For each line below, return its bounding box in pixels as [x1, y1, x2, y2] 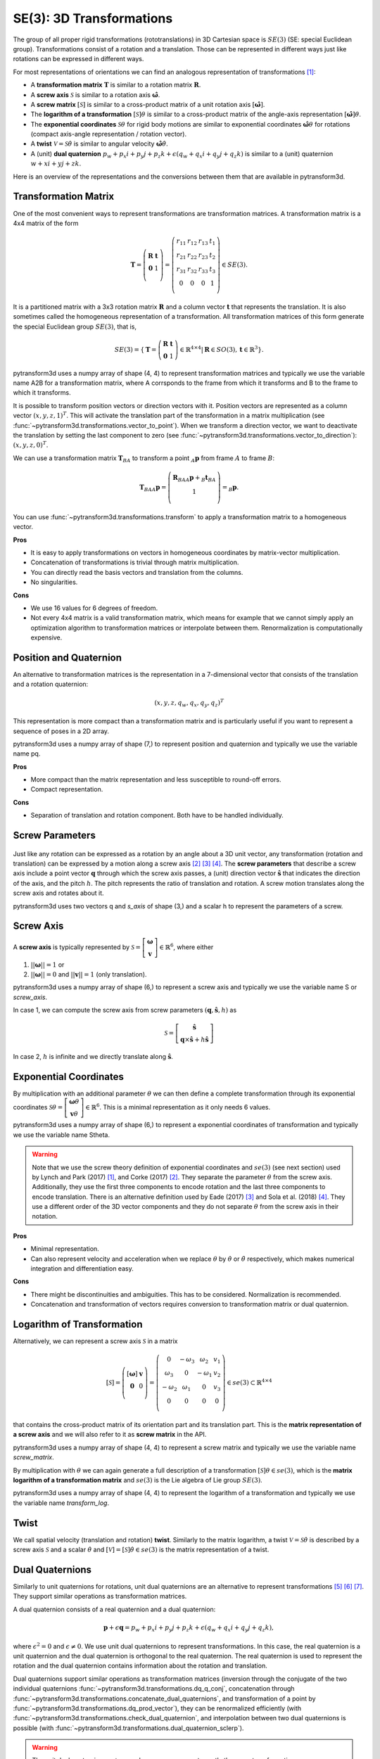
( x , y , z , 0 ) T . [13, 440, 49, 450]
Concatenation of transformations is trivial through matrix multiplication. [30, 558, 239, 566]
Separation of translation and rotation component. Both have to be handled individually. [30, 811, 284, 820]
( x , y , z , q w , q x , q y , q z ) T [154, 697, 224, 709]
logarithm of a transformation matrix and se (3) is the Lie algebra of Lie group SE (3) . [13, 1476, 263, 1485]
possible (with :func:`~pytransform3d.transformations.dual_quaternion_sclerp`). [13, 1724, 244, 1732]
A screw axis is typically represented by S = [13, 943, 141, 951]
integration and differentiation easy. [30, 1264, 134, 1273]
